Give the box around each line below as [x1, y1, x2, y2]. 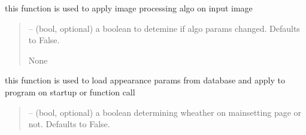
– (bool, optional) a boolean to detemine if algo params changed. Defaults [28, 22, 300, 34]
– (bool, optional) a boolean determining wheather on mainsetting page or [28, 106, 302, 118]
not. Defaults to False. [28, 118, 110, 130]
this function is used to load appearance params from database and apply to [5, 74, 285, 86]
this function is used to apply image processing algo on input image [5, 2, 253, 14]
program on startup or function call [5, 85, 135, 98]
